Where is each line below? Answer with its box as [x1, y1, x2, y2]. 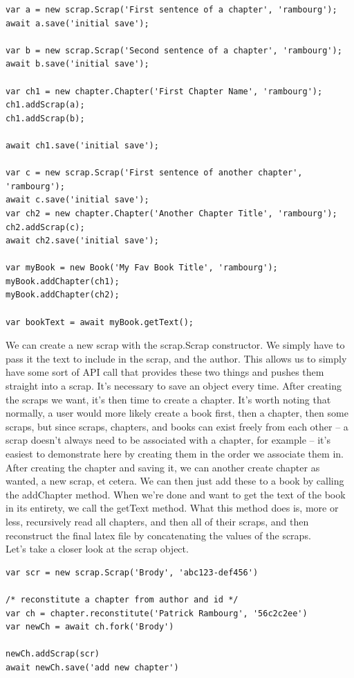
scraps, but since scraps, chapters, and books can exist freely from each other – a [6, 419, 348, 433]
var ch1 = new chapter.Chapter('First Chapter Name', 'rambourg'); [6, 86, 323, 96]
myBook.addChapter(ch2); [6, 290, 120, 300]
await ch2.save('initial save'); [6, 236, 159, 246]
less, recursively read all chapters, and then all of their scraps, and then [6, 514, 309, 528]
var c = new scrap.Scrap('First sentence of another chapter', [6, 168, 303, 178]
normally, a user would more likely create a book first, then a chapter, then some [6, 406, 348, 420]
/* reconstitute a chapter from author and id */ [6, 594, 239, 605]
